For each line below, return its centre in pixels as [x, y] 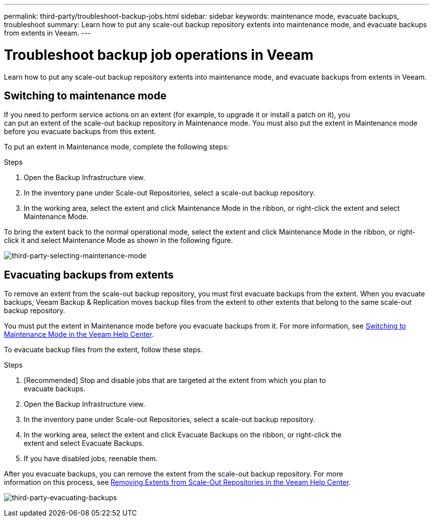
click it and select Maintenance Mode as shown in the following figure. [119, 240]
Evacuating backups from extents [89, 275]
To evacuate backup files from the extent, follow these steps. [103, 350]
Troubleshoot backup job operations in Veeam [159, 55]
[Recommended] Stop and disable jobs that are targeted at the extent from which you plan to [175, 380]
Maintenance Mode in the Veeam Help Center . [79, 334]
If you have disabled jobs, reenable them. [91, 459]
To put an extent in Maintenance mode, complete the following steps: [117, 147]
